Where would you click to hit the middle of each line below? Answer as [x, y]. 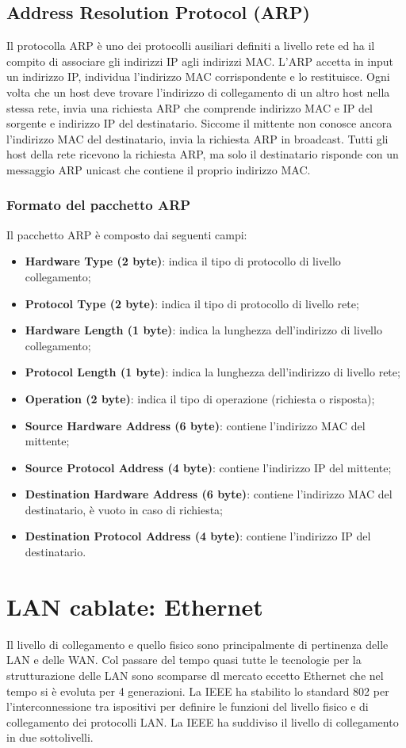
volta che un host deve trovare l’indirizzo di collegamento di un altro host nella [198, 92]
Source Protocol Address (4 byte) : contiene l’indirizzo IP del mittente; [208, 467]
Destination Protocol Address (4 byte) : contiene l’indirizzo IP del [198, 536]
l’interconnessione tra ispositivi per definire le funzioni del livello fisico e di [188, 706]
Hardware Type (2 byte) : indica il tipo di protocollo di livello [183, 261]
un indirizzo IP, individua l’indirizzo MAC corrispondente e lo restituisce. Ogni [198, 76]
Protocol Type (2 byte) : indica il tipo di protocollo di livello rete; [192, 303]
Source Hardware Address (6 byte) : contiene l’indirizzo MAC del [195, 425]
